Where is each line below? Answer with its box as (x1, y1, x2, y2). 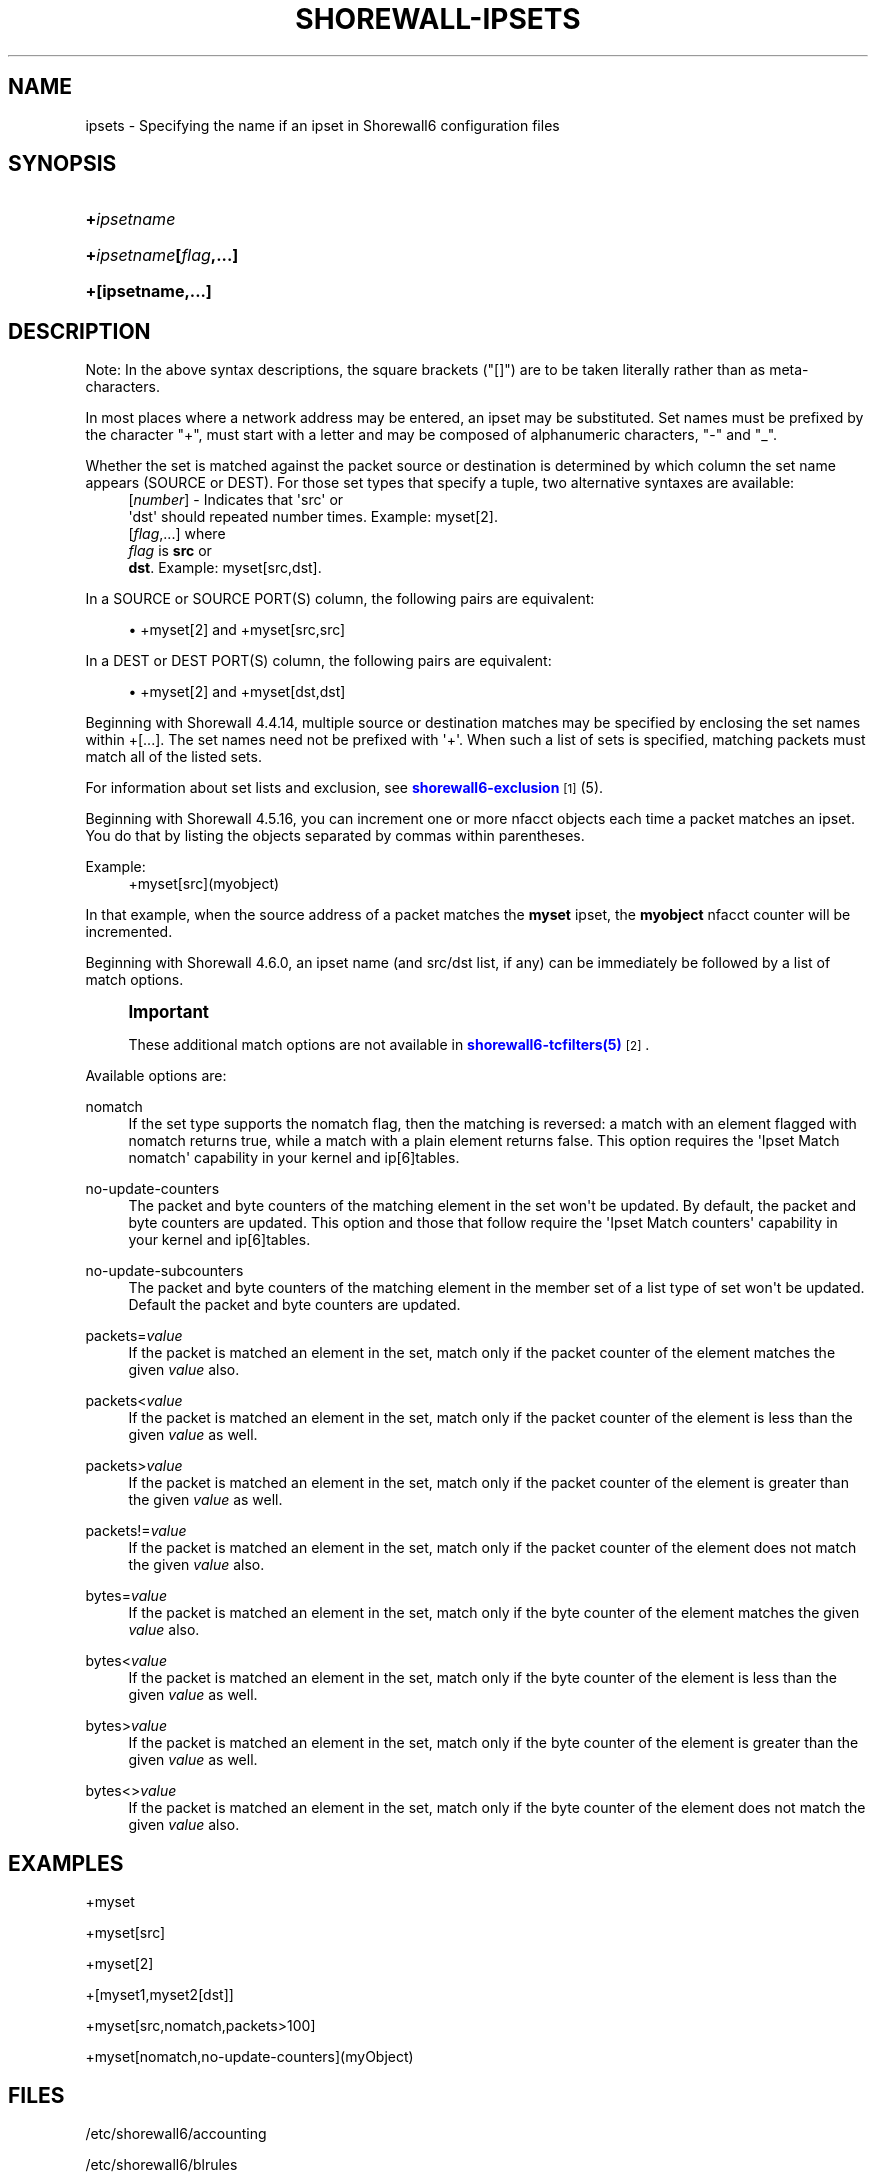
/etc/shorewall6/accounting (85, 2124, 267, 2142)
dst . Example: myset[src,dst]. (128, 559, 322, 577)
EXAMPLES (8, 1850, 124, 1876)
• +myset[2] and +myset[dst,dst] (128, 683, 346, 701)
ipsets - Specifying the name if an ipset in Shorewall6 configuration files (85, 116, 560, 134)
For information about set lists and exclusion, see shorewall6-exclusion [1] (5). (85, 779, 604, 797)
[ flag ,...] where (128, 525, 226, 543)
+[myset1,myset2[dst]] (85, 1986, 234, 2004)
